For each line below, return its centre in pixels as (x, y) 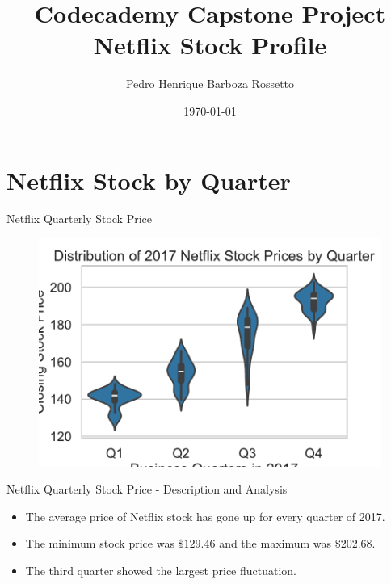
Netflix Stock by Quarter (149, 180)
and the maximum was (275, 543)
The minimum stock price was (100, 543)
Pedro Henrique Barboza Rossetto (210, 84)
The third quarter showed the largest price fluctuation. (161, 571)
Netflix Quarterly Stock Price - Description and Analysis (147, 489)
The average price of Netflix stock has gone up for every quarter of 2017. (205, 516)
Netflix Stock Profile (210, 45)
